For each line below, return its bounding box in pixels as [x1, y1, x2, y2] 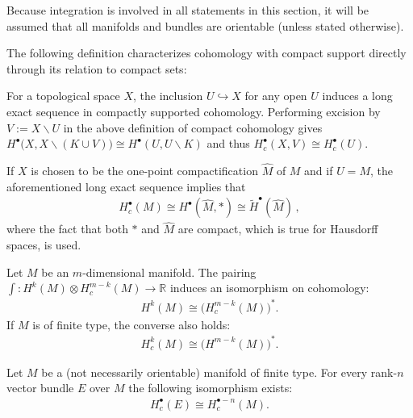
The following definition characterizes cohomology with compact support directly [6, 44, 407, 61]
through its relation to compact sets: [6, 60, 187, 77]
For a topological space [6, 87, 120, 104]
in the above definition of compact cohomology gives [63, 119, 323, 136]
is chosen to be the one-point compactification [31, 161, 258, 178]
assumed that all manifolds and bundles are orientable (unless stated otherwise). [6, 17, 404, 34]
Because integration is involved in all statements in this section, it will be [6, 2, 369, 18]
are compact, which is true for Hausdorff [177, 220, 378, 237]
